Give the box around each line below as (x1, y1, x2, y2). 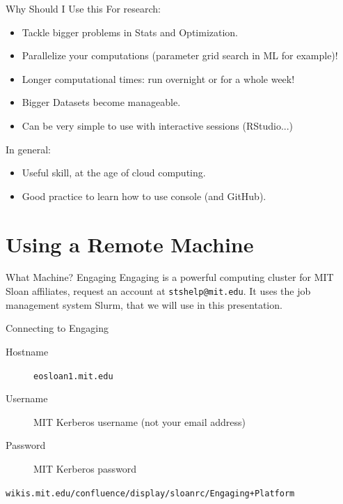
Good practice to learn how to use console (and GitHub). (22, 188, 266, 203)
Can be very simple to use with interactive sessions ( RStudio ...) (22, 118, 294, 132)
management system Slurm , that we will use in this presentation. (6, 297, 282, 312)
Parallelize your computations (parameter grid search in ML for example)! (22, 48, 338, 63)
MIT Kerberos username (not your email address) (33, 414, 246, 429)
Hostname (6, 344, 49, 358)
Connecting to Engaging (6, 321, 109, 335)
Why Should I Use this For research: (6, 1, 161, 15)
